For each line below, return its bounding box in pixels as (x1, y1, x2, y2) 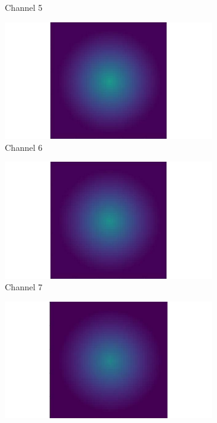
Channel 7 (5, 281, 43, 293)
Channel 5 (5, 1, 43, 13)
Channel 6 (5, 141, 43, 153)
